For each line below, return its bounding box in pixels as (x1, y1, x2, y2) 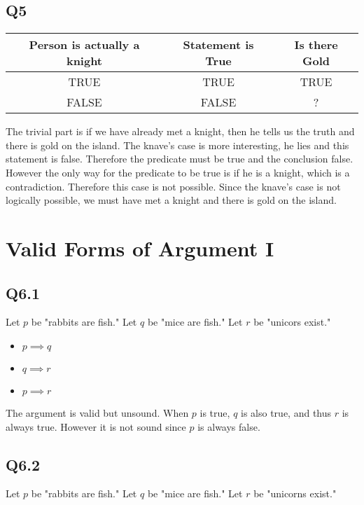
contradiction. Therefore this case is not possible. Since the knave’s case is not (6, 179, 341, 193)
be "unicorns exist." (253, 486, 337, 501)
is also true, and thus (241, 405, 332, 420)
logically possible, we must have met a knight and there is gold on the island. (6, 193, 337, 207)
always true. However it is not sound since (6, 419, 186, 434)
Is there (294, 36, 338, 53)
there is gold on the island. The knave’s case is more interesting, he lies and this (6, 137, 349, 152)
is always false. (197, 419, 260, 434)
